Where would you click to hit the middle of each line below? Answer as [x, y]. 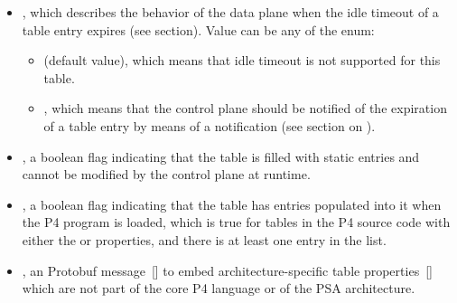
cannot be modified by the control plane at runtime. [166, 174]
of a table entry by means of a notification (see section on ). [210, 125]
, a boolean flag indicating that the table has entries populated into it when [232, 204]
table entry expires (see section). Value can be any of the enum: [198, 29]
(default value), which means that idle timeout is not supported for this [242, 60]
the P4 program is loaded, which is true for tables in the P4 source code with [236, 222]
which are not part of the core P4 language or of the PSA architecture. [219, 288]
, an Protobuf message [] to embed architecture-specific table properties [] [227, 270]
